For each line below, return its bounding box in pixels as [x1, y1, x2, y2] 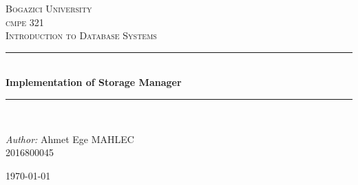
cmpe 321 [6, 14, 44, 29]
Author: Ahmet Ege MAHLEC [6, 131, 134, 146]
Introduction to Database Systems [6, 28, 157, 43]
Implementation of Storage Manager [6, 75, 182, 89]
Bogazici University [6, 1, 92, 15]
